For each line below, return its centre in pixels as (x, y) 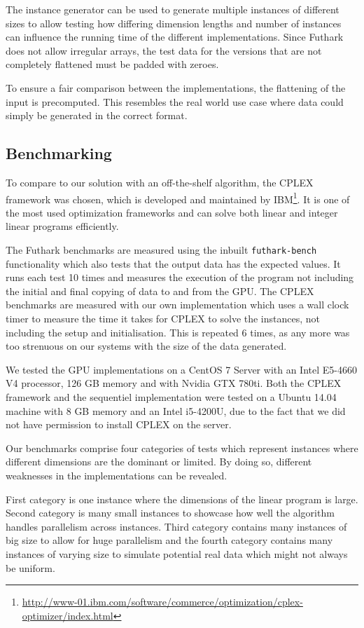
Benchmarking (59, 153)
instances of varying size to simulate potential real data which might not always (177, 553)
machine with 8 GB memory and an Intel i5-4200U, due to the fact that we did (176, 410)
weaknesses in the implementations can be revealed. (117, 475)
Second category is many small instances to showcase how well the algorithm (170, 513)
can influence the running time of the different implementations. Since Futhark (175, 37)
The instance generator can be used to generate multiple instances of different (173, 9)
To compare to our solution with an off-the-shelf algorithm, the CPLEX (160, 182)
